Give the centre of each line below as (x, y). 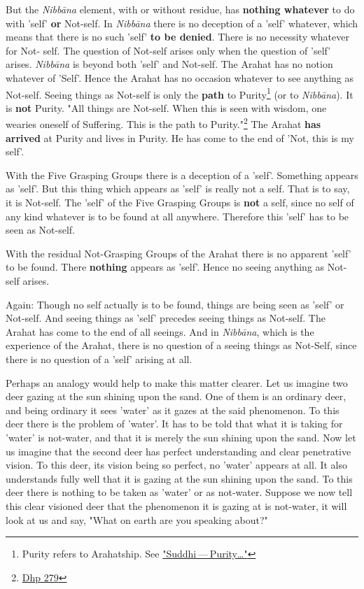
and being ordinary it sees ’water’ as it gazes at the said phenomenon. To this (173, 410)
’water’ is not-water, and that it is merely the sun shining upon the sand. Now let (181, 437)
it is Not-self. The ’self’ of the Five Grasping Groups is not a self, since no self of (180, 203)
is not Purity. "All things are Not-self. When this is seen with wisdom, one (166, 107)
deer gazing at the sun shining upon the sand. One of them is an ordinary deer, (176, 396)
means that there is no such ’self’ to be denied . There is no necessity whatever (177, 37)
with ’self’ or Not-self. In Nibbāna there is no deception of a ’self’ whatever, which (182, 23)
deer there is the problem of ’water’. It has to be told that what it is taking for (174, 424)
